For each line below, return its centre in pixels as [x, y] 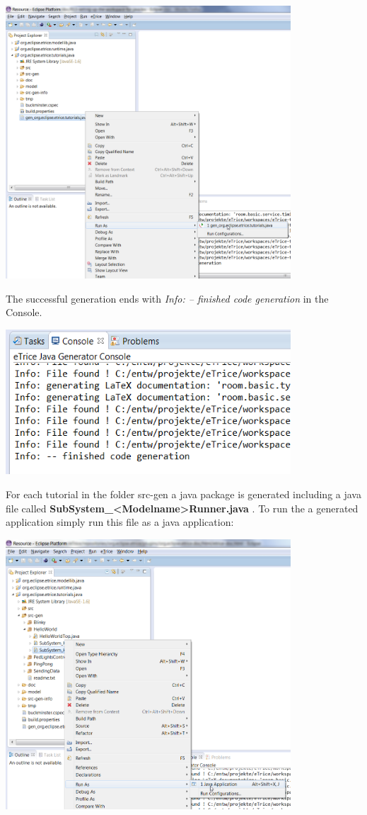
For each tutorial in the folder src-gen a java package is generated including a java [183, 494]
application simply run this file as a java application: [120, 522]
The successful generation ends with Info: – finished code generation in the [167, 298]
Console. [24, 312]
